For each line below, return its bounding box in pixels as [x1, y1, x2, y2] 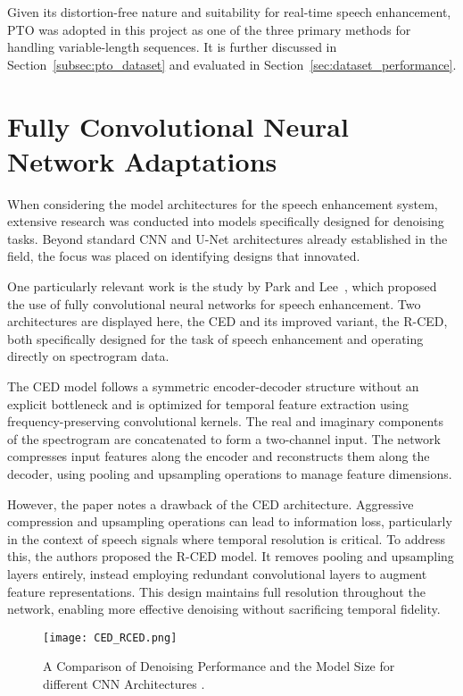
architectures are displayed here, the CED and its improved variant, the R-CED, [7, 312, 448, 331]
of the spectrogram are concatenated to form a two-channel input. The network [7, 429, 441, 448]
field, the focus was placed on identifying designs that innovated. [7, 247, 360, 265]
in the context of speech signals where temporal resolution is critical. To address [7, 529, 446, 548]
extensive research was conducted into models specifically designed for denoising [7, 212, 444, 231]
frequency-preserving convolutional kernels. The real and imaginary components [7, 412, 443, 431]
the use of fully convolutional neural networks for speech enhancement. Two [7, 294, 421, 313]
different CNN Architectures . [43, 675, 205, 692]
